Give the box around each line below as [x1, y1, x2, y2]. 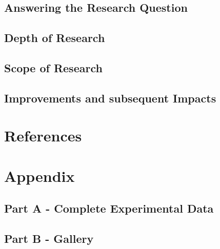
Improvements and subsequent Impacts [4, 90, 216, 106]
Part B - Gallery [4, 231, 94, 246]
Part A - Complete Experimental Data [4, 200, 214, 216]
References [4, 125, 82, 146]
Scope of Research [4, 59, 103, 75]
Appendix [4, 165, 75, 186]
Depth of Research [4, 30, 105, 46]
